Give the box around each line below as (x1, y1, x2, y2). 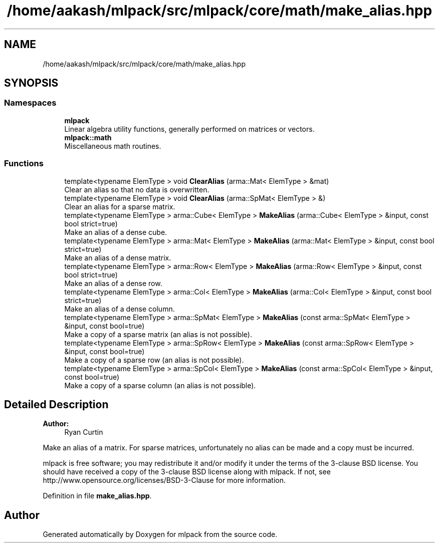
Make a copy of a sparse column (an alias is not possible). (64, 381, 256, 390)
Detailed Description (4, 398, 109, 411)
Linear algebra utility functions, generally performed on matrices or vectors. (64, 124, 315, 133)
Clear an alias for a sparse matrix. (64, 202, 175, 211)
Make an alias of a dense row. (64, 279, 162, 288)
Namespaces (4, 98, 57, 108)
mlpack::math (64, 133, 112, 142)
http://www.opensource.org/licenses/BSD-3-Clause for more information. (43, 476, 286, 485)
